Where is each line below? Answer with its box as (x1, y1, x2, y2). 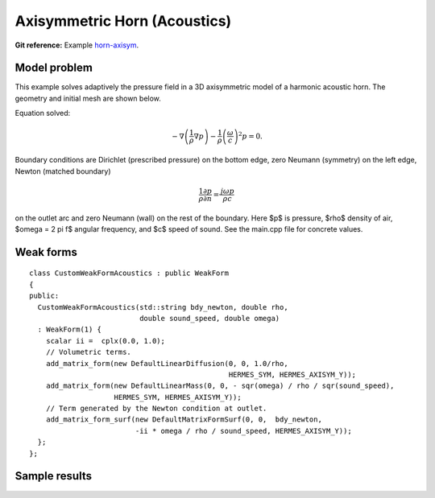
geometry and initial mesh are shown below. (14, 93, 161, 103)
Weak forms (14, 245, 78, 259)
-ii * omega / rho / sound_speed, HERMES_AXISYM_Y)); (135, 426, 352, 435)
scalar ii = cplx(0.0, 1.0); (45, 336, 165, 345)
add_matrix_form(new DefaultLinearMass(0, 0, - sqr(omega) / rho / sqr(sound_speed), (45, 381, 395, 390)
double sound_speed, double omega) (139, 314, 280, 323)
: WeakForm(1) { (37, 325, 102, 334)
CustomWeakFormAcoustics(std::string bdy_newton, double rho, (37, 303, 289, 311)
